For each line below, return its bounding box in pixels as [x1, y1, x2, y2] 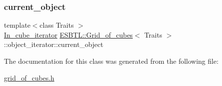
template [4, 20, 31, 30]
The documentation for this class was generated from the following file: [4, 56, 219, 66]
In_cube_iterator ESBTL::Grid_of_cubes [4, 29, 133, 40]
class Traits [39, 20, 74, 30]
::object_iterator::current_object [4, 39, 104, 49]
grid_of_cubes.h [4, 72, 55, 83]
